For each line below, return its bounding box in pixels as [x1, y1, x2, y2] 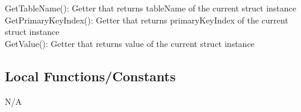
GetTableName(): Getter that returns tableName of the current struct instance [5, 2, 297, 14]
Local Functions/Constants [5, 66, 176, 85]
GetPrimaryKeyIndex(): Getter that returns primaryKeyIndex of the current [5, 13, 288, 26]
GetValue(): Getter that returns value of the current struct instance [5, 37, 255, 49]
